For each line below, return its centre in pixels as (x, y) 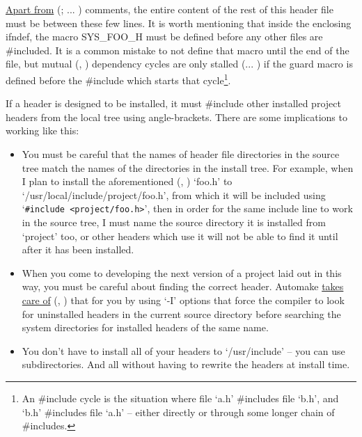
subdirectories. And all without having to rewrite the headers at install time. (186, 364)
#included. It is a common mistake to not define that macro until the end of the (178, 50)
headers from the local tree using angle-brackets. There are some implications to (176, 117)
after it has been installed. (78, 249)
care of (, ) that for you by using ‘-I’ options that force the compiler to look (183, 300)
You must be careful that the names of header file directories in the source (181, 154)
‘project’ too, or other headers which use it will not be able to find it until (180, 236)
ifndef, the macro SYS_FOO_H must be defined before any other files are (164, 37)
